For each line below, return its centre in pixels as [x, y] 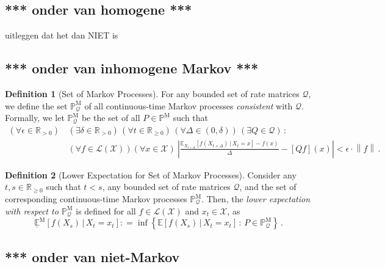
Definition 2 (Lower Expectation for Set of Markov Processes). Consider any [151, 174]
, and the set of [268, 187]
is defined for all [106, 210]
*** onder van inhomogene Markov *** [132, 68]
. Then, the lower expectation [256, 199]
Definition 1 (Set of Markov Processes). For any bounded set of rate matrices [152, 93]
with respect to [32, 210]
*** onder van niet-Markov [92, 256]
